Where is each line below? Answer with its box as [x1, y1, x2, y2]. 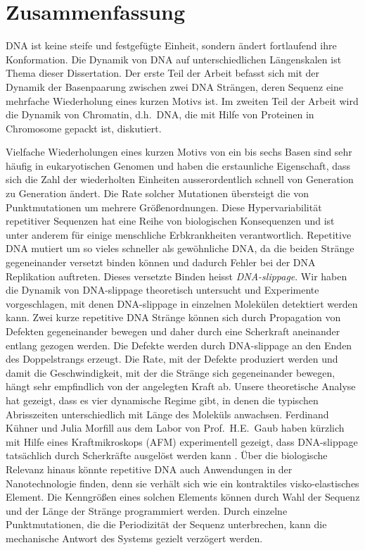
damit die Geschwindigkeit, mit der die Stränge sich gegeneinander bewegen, [6, 365, 335, 380]
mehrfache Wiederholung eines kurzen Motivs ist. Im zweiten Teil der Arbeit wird [6, 93, 359, 108]
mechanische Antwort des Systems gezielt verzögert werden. [6, 530, 263, 545]
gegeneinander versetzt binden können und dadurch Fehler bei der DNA [6, 255, 316, 270]
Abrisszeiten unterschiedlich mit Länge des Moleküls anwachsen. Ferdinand [6, 406, 329, 421]
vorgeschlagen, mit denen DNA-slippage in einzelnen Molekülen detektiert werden [6, 296, 358, 311]
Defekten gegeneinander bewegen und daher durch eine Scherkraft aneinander [6, 324, 340, 338]
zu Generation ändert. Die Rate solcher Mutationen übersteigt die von [6, 186, 309, 201]
